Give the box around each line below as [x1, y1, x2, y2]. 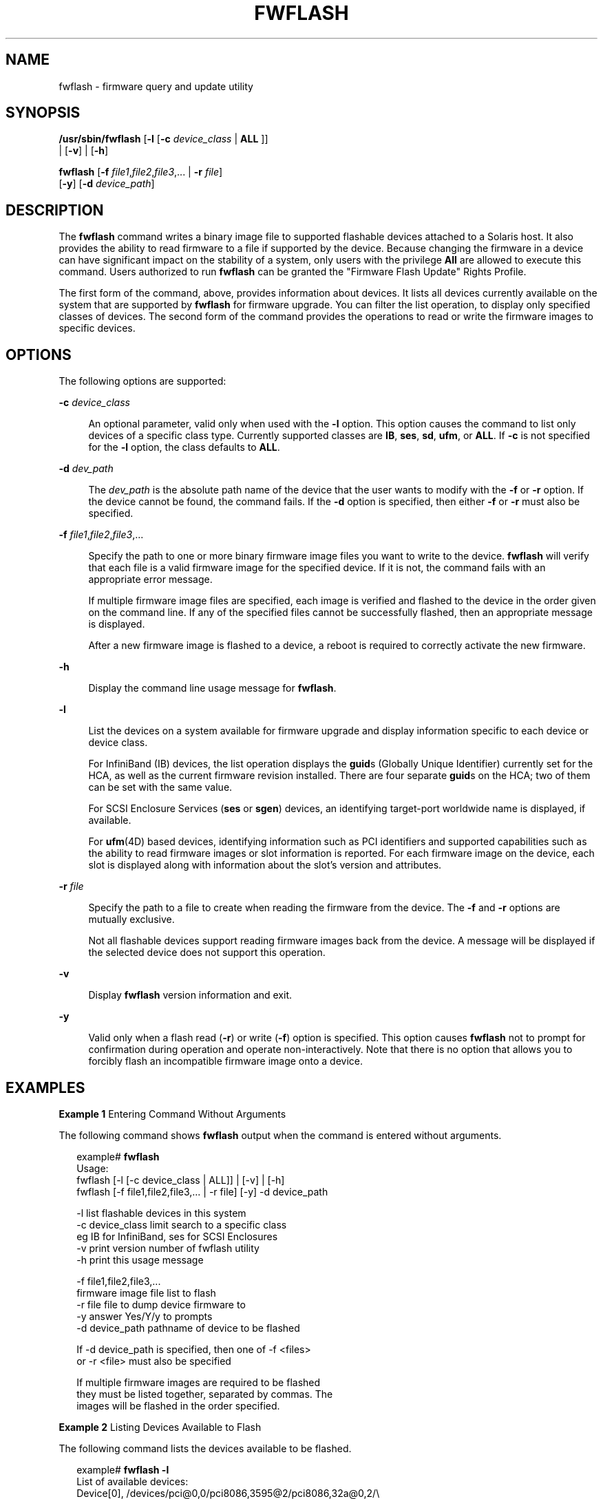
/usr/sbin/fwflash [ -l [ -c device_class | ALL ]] [59, 133, 268, 145]
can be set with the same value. [88, 781, 233, 794]
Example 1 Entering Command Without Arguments [59, 1107, 286, 1120]
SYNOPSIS [6, 104, 81, 122]
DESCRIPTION [6, 201, 104, 219]
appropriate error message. [88, 573, 213, 586]
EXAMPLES [6, 1078, 85, 1096]
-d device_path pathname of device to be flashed [76, 1321, 300, 1334]
